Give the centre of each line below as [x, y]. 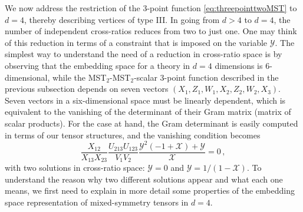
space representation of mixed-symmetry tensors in [97, 202]
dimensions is [239, 65]
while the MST [79, 77]
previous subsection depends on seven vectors [87, 89]
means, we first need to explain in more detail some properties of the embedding [150, 191]
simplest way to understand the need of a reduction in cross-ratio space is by [144, 54]
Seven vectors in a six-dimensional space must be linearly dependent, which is [145, 100]
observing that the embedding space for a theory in [98, 65]
